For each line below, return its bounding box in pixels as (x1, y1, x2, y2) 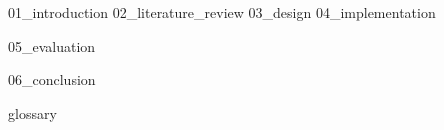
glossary (8, 102, 57, 123)
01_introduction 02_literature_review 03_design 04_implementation (8, 2, 436, 22)
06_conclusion (8, 69, 96, 90)
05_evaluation (8, 35, 96, 56)
